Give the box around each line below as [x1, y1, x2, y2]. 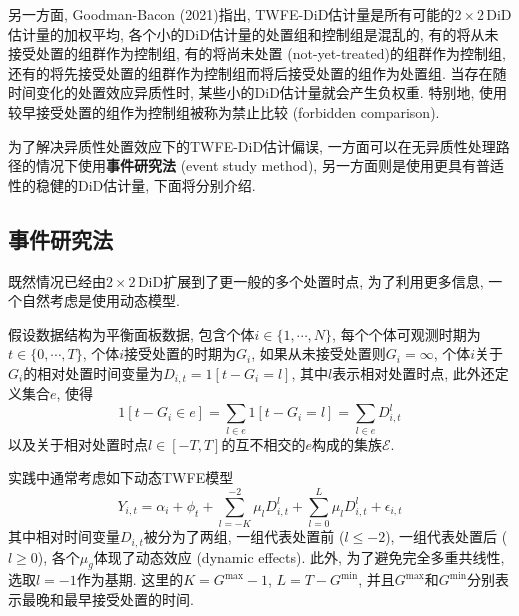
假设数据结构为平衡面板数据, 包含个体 [8, 323, 255, 344]
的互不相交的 [221, 433, 306, 454]
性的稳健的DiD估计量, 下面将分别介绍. [8, 174, 256, 195]
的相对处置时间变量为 [23, 362, 164, 383]
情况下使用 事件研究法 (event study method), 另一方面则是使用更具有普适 [35, 155, 504, 176]
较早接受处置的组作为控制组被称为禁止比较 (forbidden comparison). [8, 101, 440, 122]
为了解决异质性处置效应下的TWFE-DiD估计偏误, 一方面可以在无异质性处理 [8, 135, 496, 156]
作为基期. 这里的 [76, 569, 184, 590]
